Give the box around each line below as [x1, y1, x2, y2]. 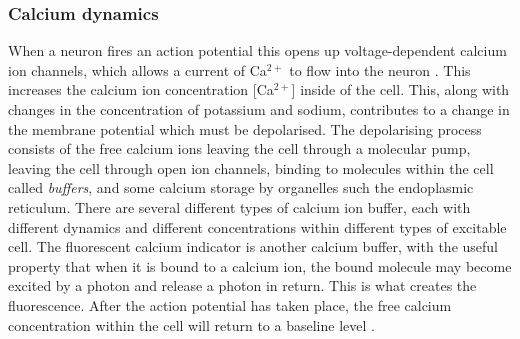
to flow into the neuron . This [289, 59, 471, 80]
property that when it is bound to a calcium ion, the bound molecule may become [8, 255, 512, 276]
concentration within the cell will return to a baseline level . [8, 314, 375, 335]
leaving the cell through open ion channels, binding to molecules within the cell [8, 157, 494, 178]
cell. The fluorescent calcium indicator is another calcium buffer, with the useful [8, 236, 498, 257]
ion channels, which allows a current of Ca [8, 59, 267, 80]
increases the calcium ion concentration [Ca [8, 79, 274, 100]
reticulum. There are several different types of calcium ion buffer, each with [8, 196, 471, 217]
